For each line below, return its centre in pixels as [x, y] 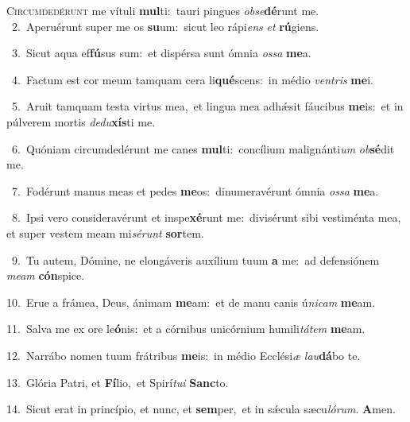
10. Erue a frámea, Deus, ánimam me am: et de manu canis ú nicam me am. [191, 302]
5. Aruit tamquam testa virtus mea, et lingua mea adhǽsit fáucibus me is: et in [207, 106]
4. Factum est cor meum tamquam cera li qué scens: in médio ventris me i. [192, 79]
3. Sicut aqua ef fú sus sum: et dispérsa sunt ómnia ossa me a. [161, 53]
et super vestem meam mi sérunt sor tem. [105, 232]
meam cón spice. [46, 275]
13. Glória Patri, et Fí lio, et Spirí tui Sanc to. [118, 382]
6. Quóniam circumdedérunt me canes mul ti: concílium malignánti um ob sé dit [203, 148]
